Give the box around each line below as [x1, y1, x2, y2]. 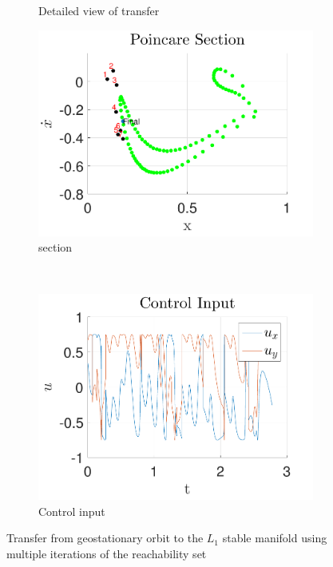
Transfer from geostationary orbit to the [6, 529, 204, 546]
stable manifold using [222, 529, 327, 546]
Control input [38, 502, 105, 519]
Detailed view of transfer [38, 2, 160, 18]
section [38, 239, 73, 256]
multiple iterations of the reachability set [6, 545, 207, 561]
